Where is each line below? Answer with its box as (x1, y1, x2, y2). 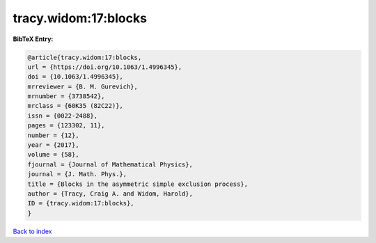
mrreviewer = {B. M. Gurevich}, (27, 82, 139, 91)
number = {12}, (27, 131, 79, 139)
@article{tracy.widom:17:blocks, (27, 53, 142, 61)
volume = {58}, (27, 150, 79, 159)
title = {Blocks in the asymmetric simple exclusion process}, (27, 180, 249, 188)
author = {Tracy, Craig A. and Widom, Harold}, (27, 190, 193, 198)
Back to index (13, 227, 52, 235)
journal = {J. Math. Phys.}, (27, 171, 127, 178)
